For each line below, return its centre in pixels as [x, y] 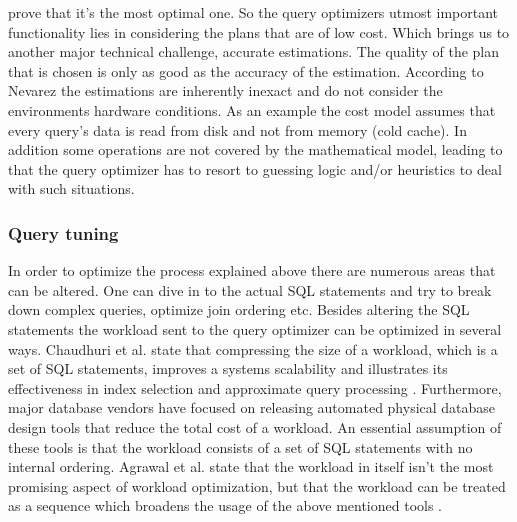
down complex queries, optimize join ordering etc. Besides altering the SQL [239, 309]
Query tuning [63, 232]
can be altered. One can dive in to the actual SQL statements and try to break [250, 289]
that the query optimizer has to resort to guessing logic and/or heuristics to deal [255, 168]
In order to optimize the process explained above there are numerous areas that [252, 270]
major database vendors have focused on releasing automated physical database [252, 407]
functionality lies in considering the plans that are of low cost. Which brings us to [259, 31]
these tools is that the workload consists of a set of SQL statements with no [240, 446]
